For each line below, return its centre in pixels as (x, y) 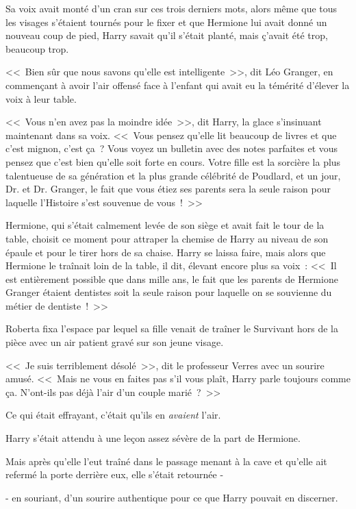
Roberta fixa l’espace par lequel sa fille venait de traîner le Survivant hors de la (172, 328)
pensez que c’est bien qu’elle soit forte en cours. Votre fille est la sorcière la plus (173, 161)
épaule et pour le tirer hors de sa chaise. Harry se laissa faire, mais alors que (166, 252)
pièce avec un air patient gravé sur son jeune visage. (115, 342)
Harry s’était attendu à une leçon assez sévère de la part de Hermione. (153, 438)
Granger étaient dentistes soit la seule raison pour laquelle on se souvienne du (169, 292)
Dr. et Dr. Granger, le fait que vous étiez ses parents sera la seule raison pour (168, 189)
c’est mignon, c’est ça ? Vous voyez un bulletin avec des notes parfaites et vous (172, 148)
